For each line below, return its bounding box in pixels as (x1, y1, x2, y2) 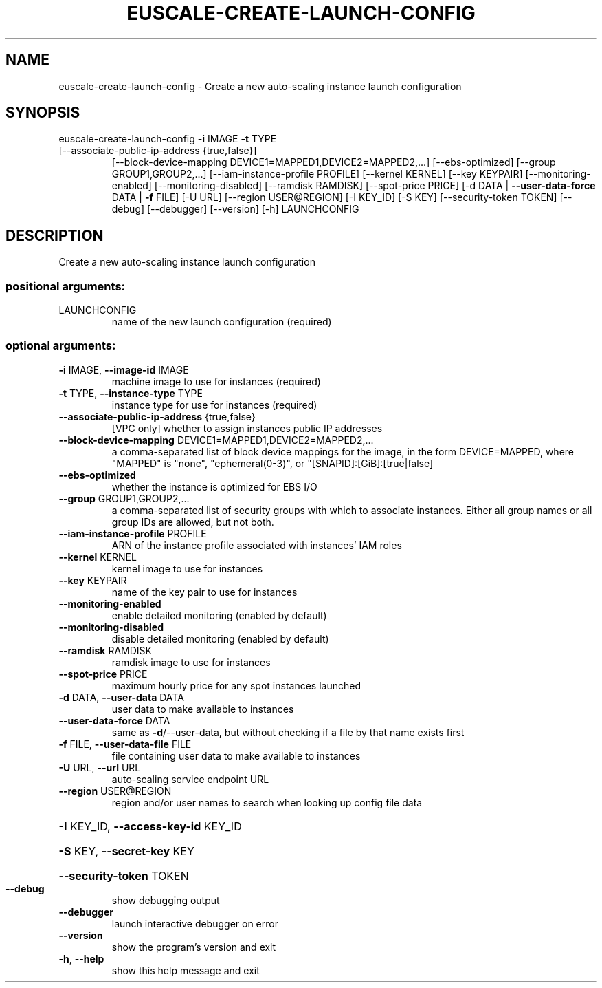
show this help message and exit (111, 964, 260, 976)
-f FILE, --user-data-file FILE (58, 738, 192, 750)
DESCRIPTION (5, 226, 104, 244)
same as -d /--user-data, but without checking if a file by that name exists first (111, 726, 465, 738)
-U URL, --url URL (58, 761, 141, 773)
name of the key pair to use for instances (111, 586, 298, 598)
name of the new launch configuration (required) (111, 316, 332, 328)
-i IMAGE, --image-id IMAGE (58, 363, 189, 376)
